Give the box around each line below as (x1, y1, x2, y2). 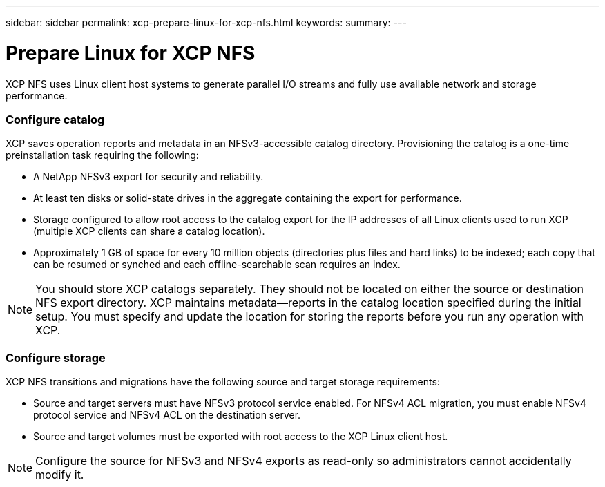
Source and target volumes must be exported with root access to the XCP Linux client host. (33, 430, 448, 442)
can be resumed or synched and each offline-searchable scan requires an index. (33, 258, 401, 271)
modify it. (35, 468, 84, 481)
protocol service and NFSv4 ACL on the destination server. (33, 409, 301, 421)
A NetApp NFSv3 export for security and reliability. (33, 171, 264, 183)
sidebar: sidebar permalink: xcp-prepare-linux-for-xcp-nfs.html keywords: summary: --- (6, 17, 407, 28)
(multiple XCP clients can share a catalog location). (33, 225, 265, 238)
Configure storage (6, 350, 106, 365)
